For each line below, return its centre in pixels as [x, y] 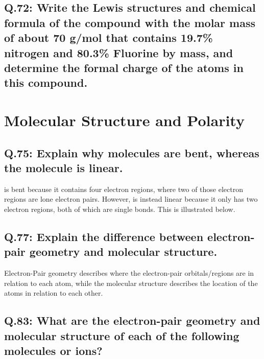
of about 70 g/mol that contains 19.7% [109, 38]
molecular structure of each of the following [122, 335]
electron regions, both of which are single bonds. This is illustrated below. [120, 209]
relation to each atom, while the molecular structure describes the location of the [131, 283]
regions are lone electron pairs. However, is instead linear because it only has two [131, 199]
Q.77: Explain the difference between [104, 236]
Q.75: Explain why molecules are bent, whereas [132, 152]
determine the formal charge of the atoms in [124, 67]
